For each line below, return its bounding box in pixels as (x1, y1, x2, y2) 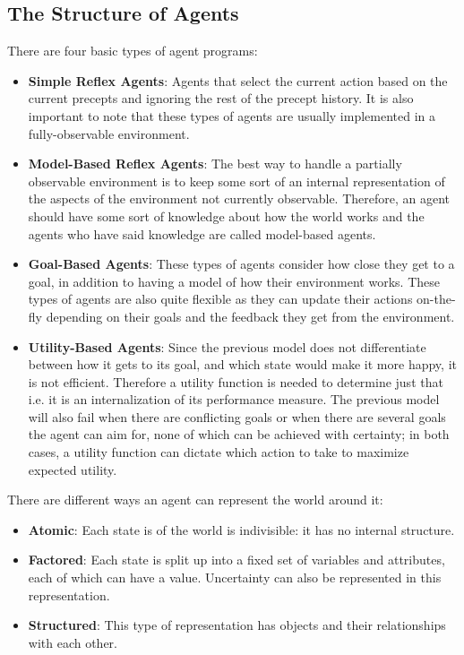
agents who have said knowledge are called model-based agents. (28, 224, 376, 243)
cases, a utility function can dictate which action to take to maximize (28, 443, 409, 461)
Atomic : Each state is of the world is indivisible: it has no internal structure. (28, 520, 455, 539)
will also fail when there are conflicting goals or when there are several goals (28, 407, 446, 426)
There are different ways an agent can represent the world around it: (7, 490, 383, 509)
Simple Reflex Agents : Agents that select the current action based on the (28, 71, 448, 90)
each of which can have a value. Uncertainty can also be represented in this (28, 568, 442, 587)
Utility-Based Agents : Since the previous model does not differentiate (28, 337, 426, 356)
